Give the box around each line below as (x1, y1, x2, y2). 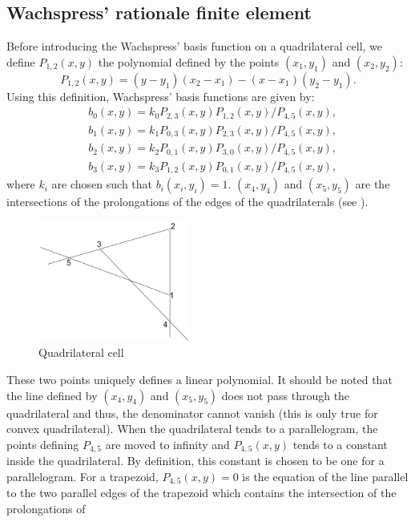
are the (355, 176, 390, 192)
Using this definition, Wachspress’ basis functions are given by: (6, 87, 315, 104)
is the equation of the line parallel (242, 467, 409, 484)
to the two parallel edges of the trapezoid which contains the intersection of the (6, 484, 397, 501)
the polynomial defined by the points (98, 53, 280, 70)
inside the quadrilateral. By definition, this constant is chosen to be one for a (6, 452, 385, 469)
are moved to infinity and (105, 435, 230, 452)
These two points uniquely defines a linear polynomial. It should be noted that (6, 370, 393, 387)
